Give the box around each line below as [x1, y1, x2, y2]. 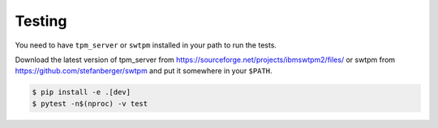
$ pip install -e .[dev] [32, 88, 131, 97]
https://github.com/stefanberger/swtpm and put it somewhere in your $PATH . [15, 66, 273, 76]
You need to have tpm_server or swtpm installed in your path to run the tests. [15, 40, 277, 50]
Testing [15, 12, 67, 30]
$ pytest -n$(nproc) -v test [32, 99, 148, 108]
